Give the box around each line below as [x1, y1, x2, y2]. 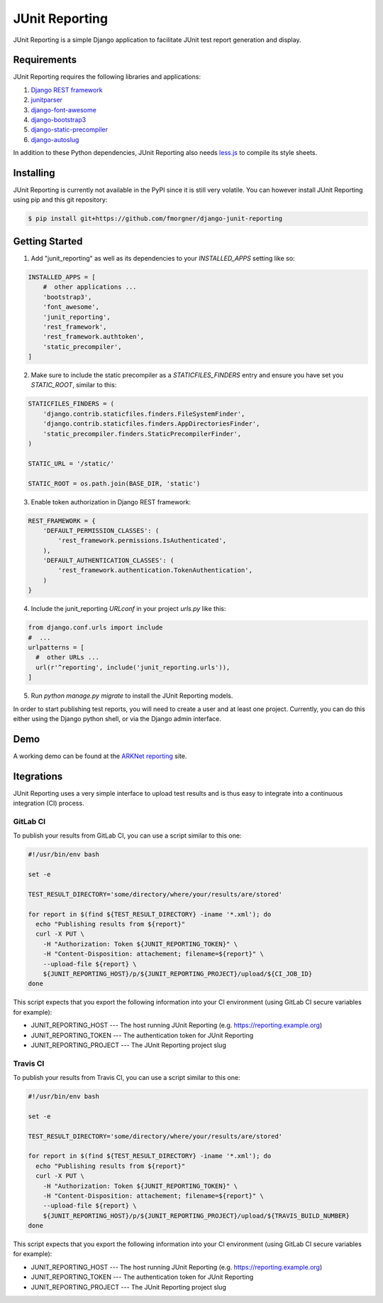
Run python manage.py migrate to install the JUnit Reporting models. [30, 691, 233, 700]
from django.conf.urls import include [28, 624, 163, 632]
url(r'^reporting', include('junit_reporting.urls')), [35, 663, 231, 671]
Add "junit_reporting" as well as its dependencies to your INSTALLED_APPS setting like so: [30, 254, 295, 262]
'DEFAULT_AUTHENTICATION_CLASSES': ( [43, 556, 174, 565]
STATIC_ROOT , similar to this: [30, 381, 117, 389]
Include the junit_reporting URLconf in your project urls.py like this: [30, 605, 226, 613]
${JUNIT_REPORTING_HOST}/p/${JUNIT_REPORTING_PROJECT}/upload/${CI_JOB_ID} [43, 970, 313, 978]
